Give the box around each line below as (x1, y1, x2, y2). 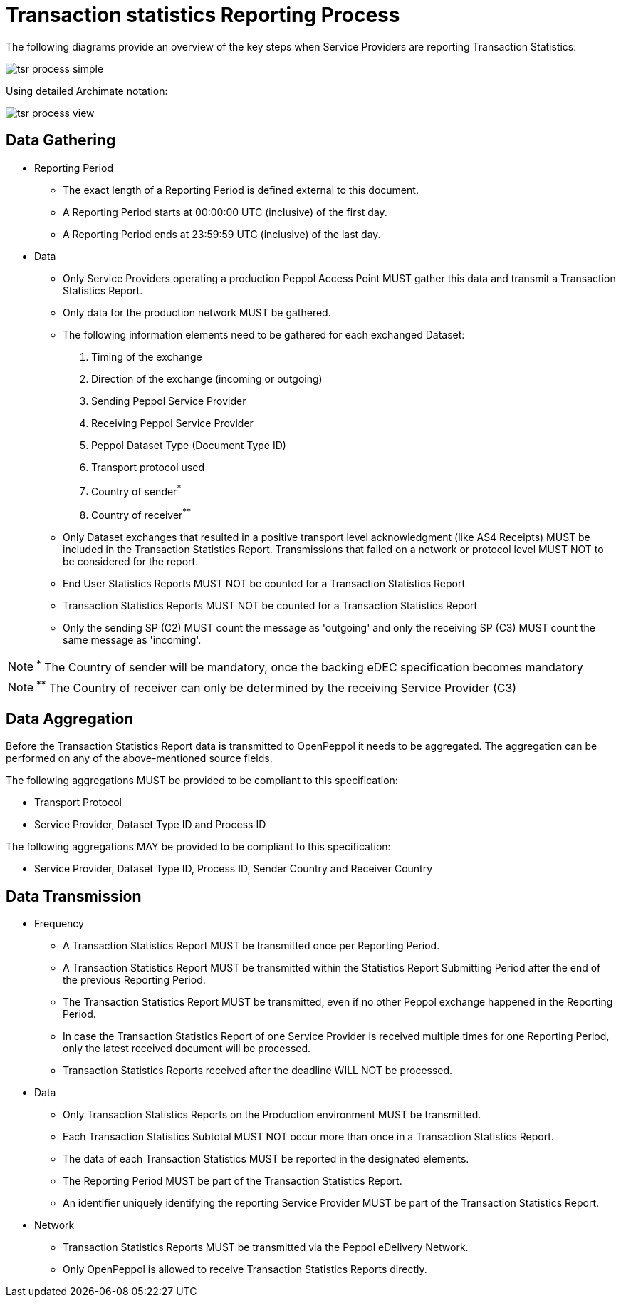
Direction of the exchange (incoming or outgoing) (91, 372, 323, 385)
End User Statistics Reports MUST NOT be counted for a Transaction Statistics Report (63, 577, 466, 589)
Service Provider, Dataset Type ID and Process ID (34, 818, 266, 831)
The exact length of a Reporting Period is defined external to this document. (63, 183, 419, 196)
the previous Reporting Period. (63, 974, 206, 987)
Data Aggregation (6, 709, 134, 728)
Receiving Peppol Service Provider (91, 416, 254, 429)
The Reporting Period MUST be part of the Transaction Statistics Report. (63, 1175, 402, 1188)
